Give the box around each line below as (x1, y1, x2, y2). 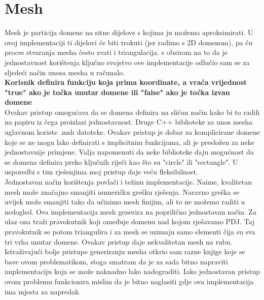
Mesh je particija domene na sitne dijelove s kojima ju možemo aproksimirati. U (5, 27, 253, 38)
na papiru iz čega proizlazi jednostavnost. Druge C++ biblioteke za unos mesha (5, 116, 253, 127)
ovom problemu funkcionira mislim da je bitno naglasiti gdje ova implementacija (5, 276, 254, 286)
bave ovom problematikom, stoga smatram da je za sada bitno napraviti (5, 256, 228, 266)
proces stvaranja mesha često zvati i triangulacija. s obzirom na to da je (5, 47, 228, 57)
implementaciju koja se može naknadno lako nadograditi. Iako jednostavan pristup (5, 266, 260, 277)
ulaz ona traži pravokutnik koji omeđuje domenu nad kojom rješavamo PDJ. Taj (5, 216, 255, 227)
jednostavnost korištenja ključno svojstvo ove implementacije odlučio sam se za (5, 56, 250, 67)
